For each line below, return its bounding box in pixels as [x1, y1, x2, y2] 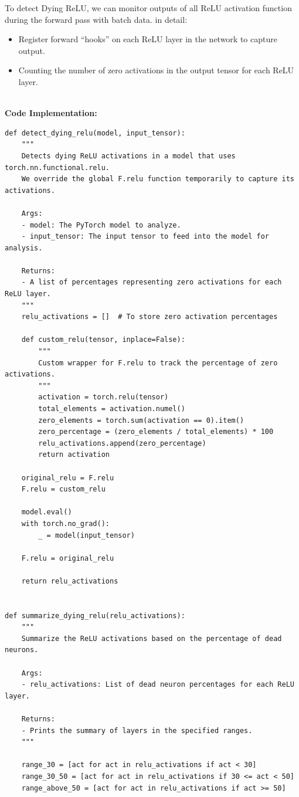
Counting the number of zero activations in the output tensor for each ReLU [18, 64, 294, 76]
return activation [38, 450, 110, 459]
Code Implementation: [5, 107, 97, 119]
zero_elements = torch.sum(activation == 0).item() [38, 416, 244, 425]
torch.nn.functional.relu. [5, 163, 110, 172]
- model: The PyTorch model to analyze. [21, 221, 181, 229]
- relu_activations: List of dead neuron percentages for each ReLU [21, 680, 294, 689]
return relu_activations [21, 576, 118, 585]
